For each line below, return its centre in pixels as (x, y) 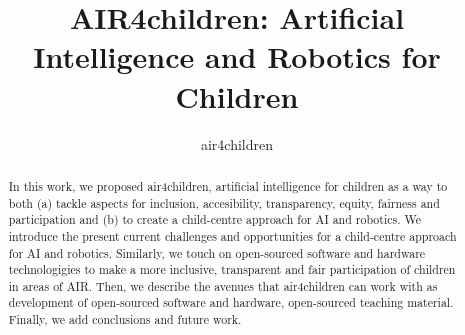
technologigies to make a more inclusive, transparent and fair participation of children (232, 269)
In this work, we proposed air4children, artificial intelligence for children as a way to (228, 185)
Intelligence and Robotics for (237, 56)
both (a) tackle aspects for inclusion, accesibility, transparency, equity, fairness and (224, 202)
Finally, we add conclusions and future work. (125, 319)
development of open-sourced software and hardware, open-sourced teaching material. (231, 302)
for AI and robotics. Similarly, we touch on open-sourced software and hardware (217, 252)
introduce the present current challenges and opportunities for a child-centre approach (232, 235)
